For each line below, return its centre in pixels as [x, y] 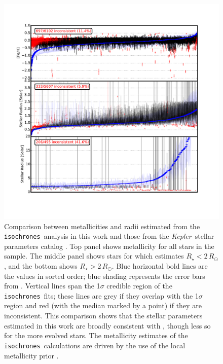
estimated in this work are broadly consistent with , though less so [107, 325]
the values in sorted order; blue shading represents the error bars [105, 276]
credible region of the [139, 286]
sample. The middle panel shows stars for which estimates [94, 256]
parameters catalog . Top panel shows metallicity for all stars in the [109, 246]
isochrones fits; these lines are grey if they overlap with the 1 [101, 295]
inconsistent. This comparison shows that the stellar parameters [103, 316]
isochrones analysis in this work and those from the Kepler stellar [109, 236]
